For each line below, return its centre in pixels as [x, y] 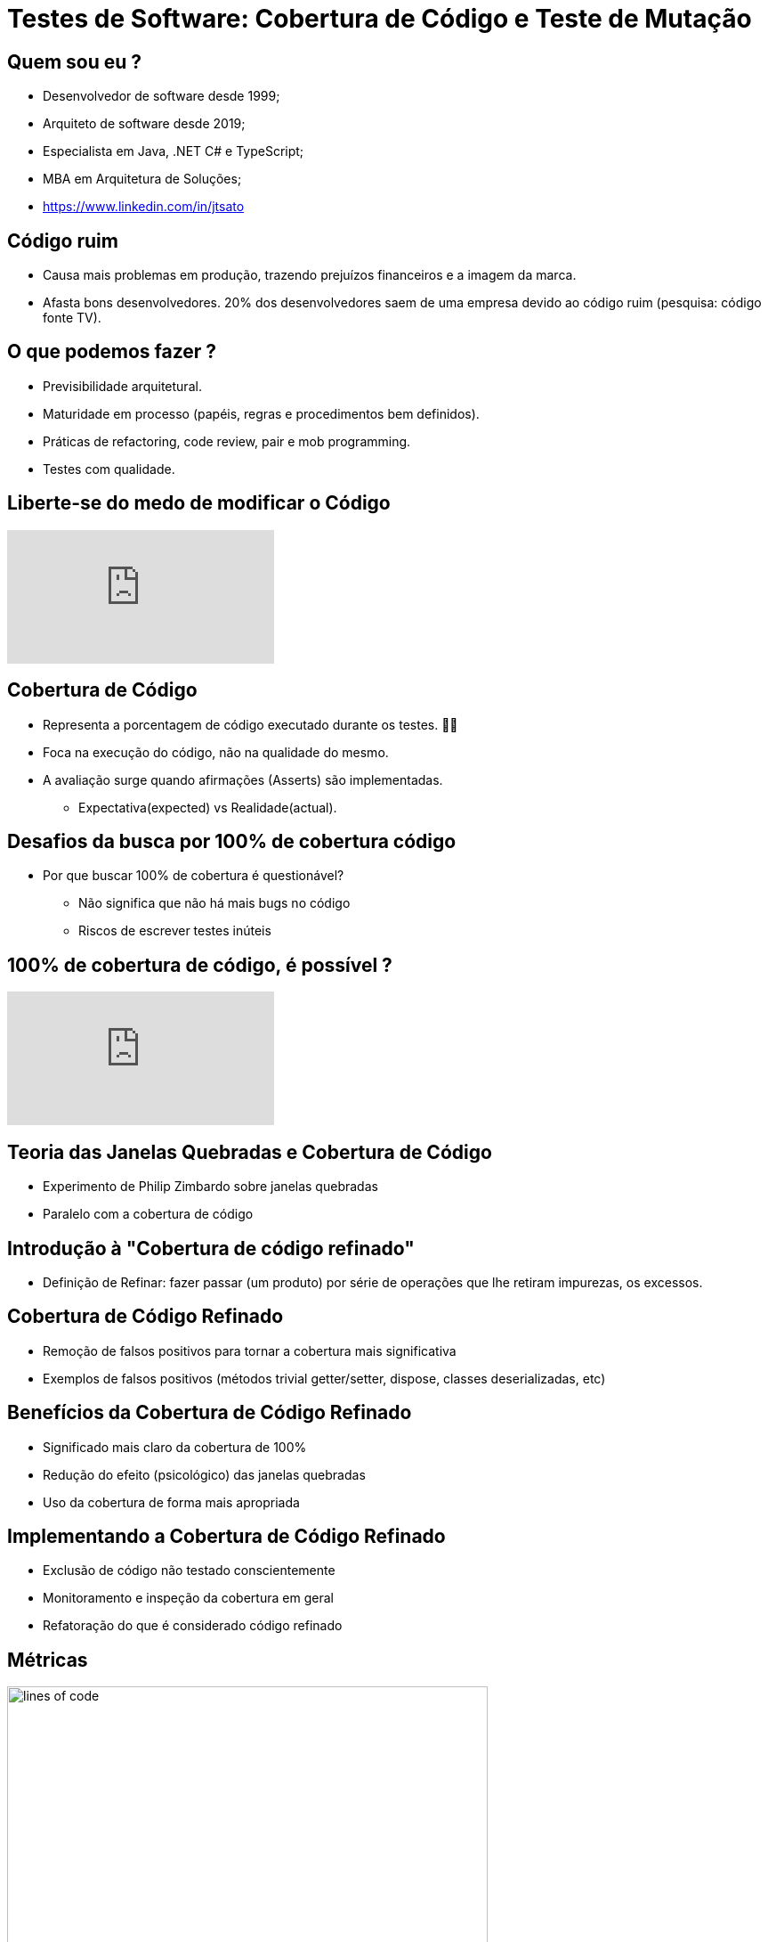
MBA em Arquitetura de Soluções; [142, 179]
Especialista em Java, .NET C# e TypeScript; [174, 151]
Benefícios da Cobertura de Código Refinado [210, 1413]
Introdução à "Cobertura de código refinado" [211, 1248]
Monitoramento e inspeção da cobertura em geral [188, 1598]
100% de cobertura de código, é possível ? [200, 965]
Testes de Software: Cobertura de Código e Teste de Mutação [380, 19]
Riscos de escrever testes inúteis [175, 931]
